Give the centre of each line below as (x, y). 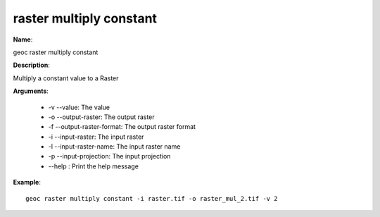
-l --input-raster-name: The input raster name (114, 147)
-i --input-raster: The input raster (96, 137)
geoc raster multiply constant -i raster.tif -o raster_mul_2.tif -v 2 (152, 198)
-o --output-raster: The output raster (101, 117)
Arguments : (31, 91)
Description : (32, 65)
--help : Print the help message (93, 166)
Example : (27, 182)
